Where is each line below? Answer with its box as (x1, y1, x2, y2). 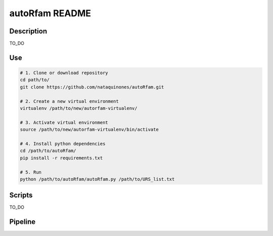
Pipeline (9, 218, 36, 226)
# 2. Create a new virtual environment (20, 98, 119, 104)
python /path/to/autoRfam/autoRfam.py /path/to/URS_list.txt (20, 176, 175, 182)
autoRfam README (9, 8, 91, 19)
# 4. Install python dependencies (20, 141, 106, 146)
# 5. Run (20, 169, 42, 175)
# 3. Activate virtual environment (20, 120, 108, 125)
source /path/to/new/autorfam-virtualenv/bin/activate (20, 127, 159, 133)
